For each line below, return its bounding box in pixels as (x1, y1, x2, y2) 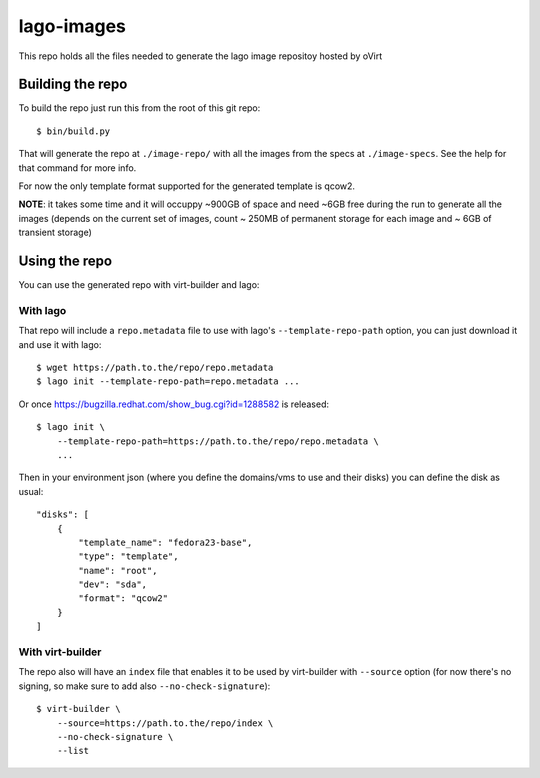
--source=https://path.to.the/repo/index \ (56, 717, 274, 729)
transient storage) (18, 226, 92, 239)
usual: (18, 485, 44, 497)
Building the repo (18, 76, 128, 93)
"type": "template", (78, 551, 179, 562)
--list (56, 745, 90, 757)
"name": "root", (78, 565, 158, 576)
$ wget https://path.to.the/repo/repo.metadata (36, 362, 274, 374)
